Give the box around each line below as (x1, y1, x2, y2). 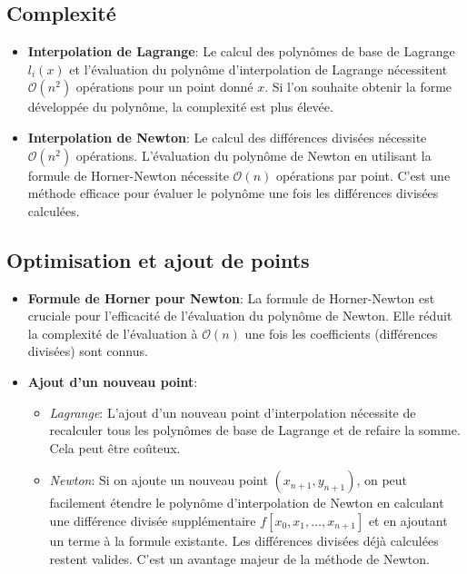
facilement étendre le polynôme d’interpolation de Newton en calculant (49, 493, 444, 512)
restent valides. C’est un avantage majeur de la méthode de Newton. (49, 549, 430, 568)
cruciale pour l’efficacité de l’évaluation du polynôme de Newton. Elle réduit (27, 306, 452, 325)
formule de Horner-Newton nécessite (27, 165, 229, 184)
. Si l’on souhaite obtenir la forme (264, 77, 452, 96)
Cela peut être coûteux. (49, 438, 181, 457)
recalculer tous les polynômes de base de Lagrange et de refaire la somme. (49, 421, 461, 440)
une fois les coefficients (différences (244, 323, 438, 342)
